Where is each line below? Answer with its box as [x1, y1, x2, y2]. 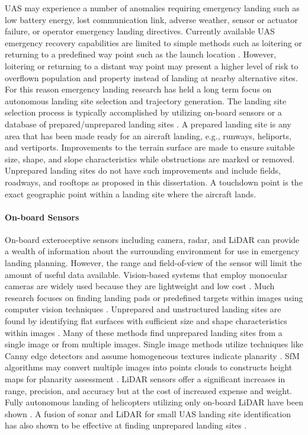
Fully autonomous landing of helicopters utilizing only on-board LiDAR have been [5, 396, 303, 408]
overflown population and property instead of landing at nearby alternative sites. [5, 71, 298, 84]
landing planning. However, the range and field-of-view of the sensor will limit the [5, 257, 302, 269]
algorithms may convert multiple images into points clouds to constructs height [5, 361, 293, 373]
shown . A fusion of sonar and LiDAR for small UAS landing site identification [5, 407, 291, 420]
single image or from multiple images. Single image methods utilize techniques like [5, 338, 303, 350]
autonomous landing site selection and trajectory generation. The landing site [5, 94, 287, 107]
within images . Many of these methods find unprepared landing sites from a [5, 326, 283, 338]
